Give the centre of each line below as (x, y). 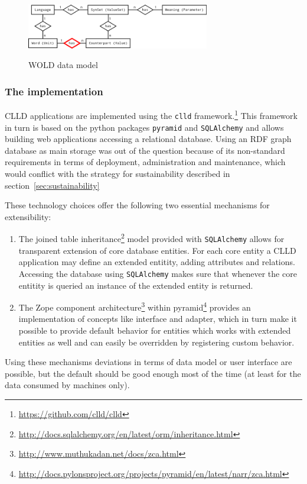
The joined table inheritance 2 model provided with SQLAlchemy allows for (151, 238)
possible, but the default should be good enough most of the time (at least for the (153, 373)
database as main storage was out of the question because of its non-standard (145, 150)
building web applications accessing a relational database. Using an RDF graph (148, 139)
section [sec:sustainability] (52, 185)
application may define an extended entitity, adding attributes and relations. (157, 262)
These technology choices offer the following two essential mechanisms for (137, 205)
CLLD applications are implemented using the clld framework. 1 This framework (151, 114)
